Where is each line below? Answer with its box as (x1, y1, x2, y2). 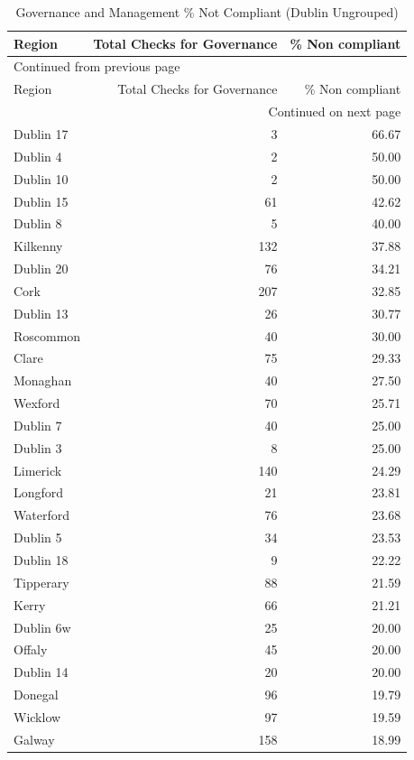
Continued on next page (268, 102, 401, 121)
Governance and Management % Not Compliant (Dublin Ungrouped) (15, 3, 399, 21)
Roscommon (14, 326, 81, 345)
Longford (14, 483, 64, 502)
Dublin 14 (14, 663, 69, 681)
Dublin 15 (14, 191, 69, 210)
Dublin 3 (14, 438, 62, 457)
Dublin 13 (14, 303, 69, 322)
